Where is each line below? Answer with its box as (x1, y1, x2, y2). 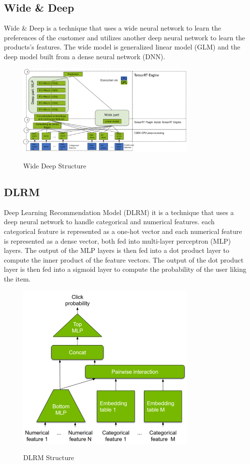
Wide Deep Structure (23, 161, 87, 171)
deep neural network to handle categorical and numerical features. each (4, 216, 215, 227)
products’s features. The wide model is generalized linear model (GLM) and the (4, 42, 240, 52)
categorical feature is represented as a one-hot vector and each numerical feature (4, 226, 242, 236)
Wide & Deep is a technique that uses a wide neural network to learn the (4, 23, 221, 33)
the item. (4, 274, 31, 284)
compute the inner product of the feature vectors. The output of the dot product (4, 254, 244, 265)
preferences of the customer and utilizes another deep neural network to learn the (4, 32, 245, 42)
